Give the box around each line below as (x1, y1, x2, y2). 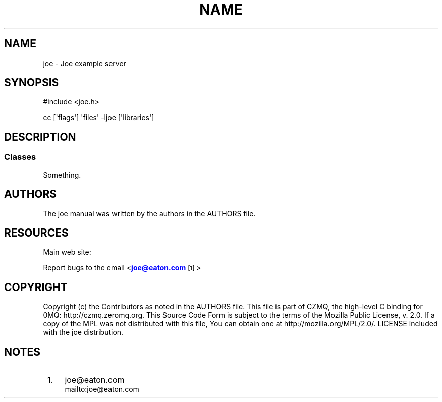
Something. (43, 170, 81, 179)
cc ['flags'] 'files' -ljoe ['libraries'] (43, 113, 154, 122)
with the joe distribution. (43, 328, 124, 337)
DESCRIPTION (4, 130, 76, 143)
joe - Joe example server (43, 59, 126, 68)
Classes (4, 152, 36, 162)
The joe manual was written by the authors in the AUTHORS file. (43, 209, 256, 218)
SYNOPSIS (4, 76, 59, 89)
